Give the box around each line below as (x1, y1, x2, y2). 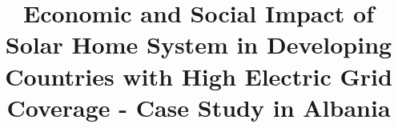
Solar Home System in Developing (5, 28, 392, 61)
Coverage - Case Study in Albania (6, 90, 391, 123)
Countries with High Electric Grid (5, 59, 392, 92)
